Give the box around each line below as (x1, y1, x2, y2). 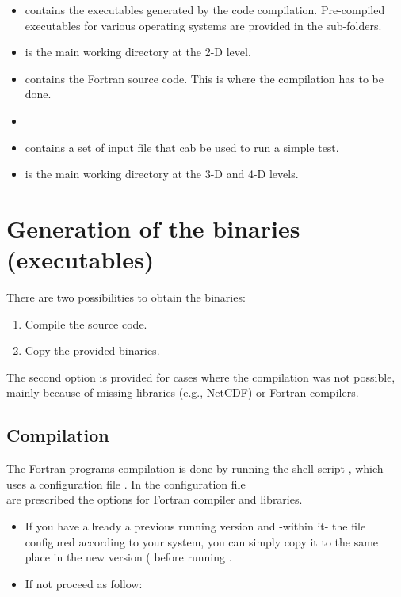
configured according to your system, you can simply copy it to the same (25, 533, 379, 549)
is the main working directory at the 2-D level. (25, 44, 251, 60)
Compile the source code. (25, 315, 147, 332)
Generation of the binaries (6, 211, 300, 244)
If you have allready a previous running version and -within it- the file (25, 518, 366, 534)
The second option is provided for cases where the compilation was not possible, (6, 368, 395, 385)
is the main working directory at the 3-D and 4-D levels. (25, 165, 299, 182)
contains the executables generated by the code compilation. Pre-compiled (25, 2, 385, 17)
